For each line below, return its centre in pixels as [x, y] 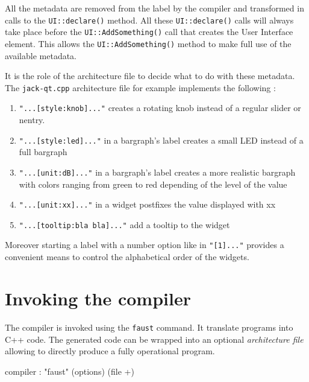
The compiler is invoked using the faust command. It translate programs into [149, 327]
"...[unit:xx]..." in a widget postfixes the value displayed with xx [147, 204]
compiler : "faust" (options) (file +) [70, 371]
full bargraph [43, 152]
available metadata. [41, 55]
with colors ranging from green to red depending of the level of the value [153, 184]
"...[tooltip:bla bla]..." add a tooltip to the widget [124, 224]
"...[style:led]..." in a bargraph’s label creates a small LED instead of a [161, 140]
